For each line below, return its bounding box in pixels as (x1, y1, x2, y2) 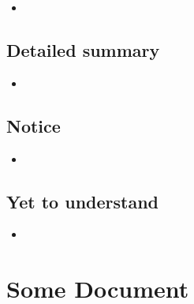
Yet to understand (6, 189, 159, 213)
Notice (6, 113, 61, 137)
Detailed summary (6, 37, 160, 62)
